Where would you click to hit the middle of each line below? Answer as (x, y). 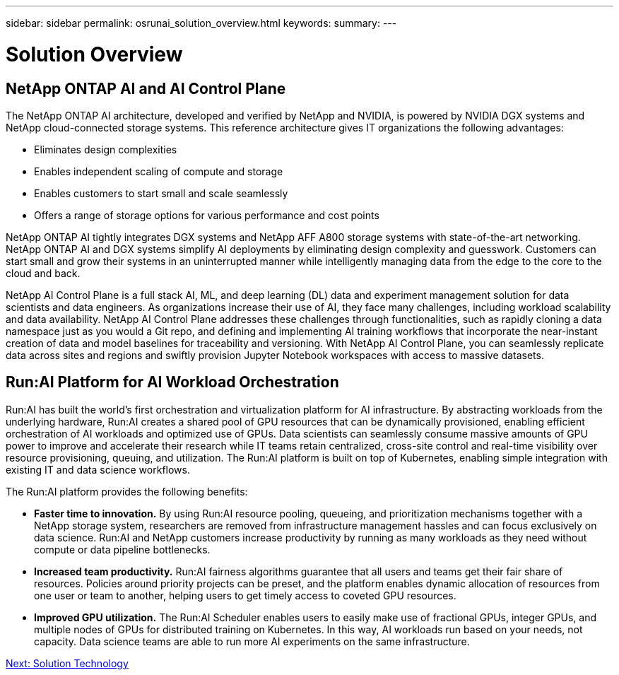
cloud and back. (43, 273)
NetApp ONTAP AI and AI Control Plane (146, 88)
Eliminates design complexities (106, 149)
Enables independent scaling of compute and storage (159, 171)
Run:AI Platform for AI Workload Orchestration (172, 382)
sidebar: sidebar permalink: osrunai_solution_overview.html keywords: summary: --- (201, 23)
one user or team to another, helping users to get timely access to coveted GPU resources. (245, 595)
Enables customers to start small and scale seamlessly (161, 193)
